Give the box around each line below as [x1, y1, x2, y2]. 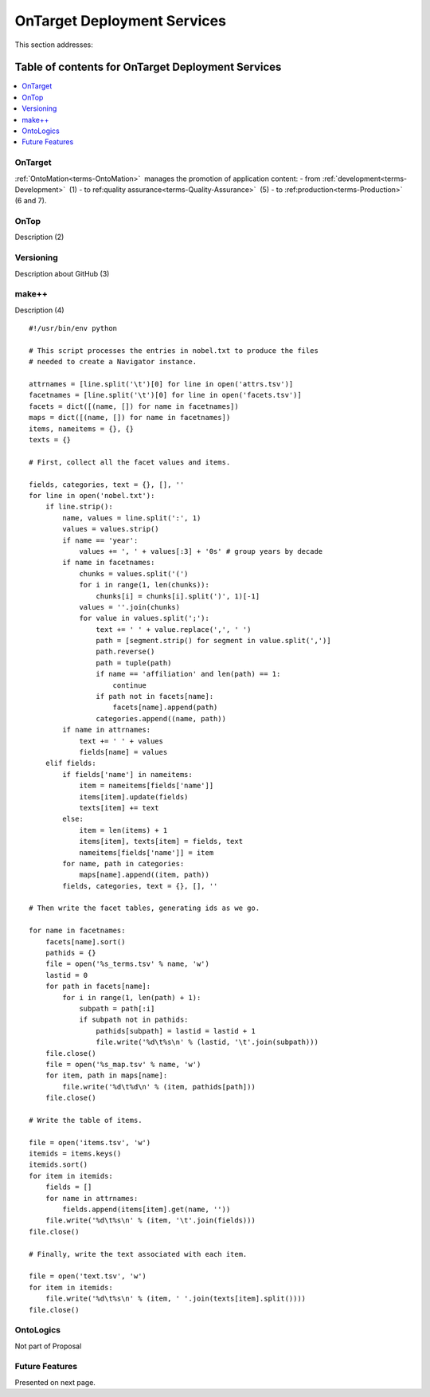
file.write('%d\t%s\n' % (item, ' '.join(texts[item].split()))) [45, 1294, 307, 1303]
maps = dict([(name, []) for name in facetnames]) [29, 413, 231, 422]
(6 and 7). [14, 196, 47, 206]
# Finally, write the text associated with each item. [29, 1250, 248, 1258]
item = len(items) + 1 [79, 826, 168, 834]
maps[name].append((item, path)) [79, 870, 210, 880]
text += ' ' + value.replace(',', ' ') [96, 625, 252, 634]
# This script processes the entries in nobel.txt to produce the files [29, 346, 319, 355]
